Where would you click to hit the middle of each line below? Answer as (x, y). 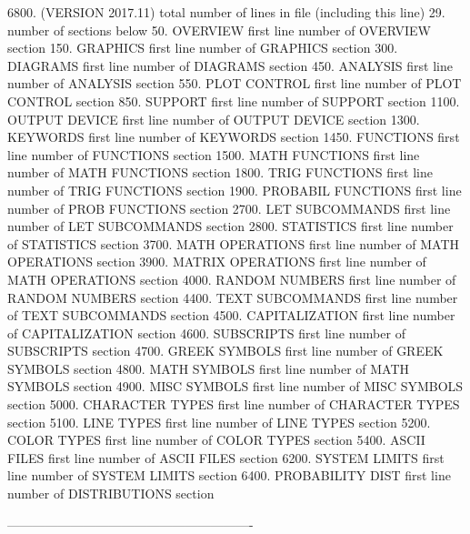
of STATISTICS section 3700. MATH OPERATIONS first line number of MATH (234, 243)
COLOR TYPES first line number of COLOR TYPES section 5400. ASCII (216, 440)
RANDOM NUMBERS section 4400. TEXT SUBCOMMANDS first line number (233, 297)
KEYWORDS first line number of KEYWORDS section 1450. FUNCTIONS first (234, 137)
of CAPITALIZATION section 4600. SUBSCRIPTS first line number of (206, 332)
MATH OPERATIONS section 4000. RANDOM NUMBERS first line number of (232, 279)
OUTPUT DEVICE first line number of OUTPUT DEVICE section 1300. (214, 119)
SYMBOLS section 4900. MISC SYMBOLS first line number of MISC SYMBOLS (235, 386)
